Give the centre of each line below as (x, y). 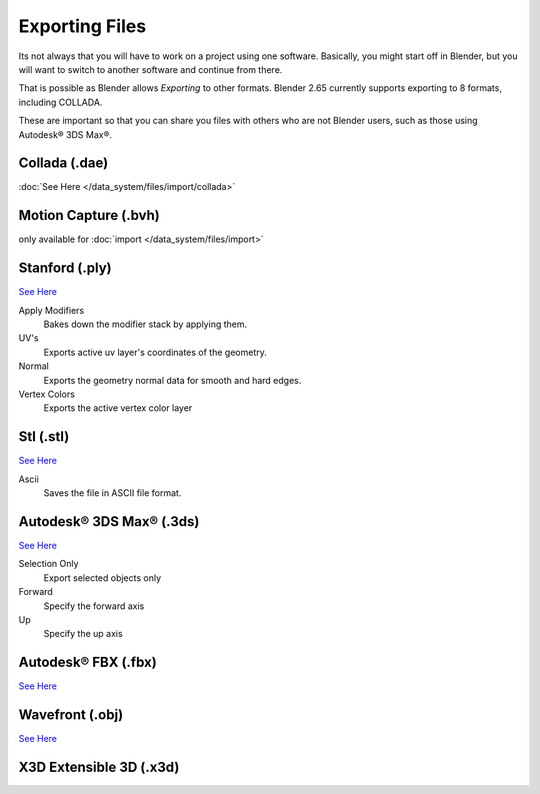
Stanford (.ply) (65, 268)
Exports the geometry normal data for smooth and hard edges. (172, 380)
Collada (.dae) (63, 163)
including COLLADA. (60, 102)
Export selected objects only (102, 577)
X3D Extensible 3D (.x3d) (99, 766)
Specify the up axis (83, 634)
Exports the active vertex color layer (118, 408)
